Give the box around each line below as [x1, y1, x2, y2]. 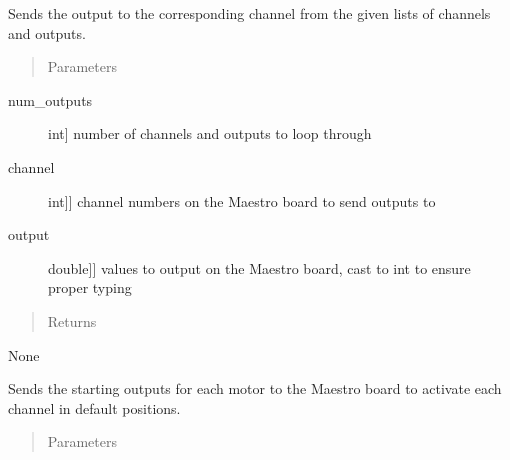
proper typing [48, 277, 132, 298]
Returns [47, 310, 97, 331]
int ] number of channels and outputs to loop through [48, 123, 372, 144]
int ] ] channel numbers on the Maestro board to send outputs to [48, 190, 436, 211]
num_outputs [8, 89, 93, 110]
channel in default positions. [8, 397, 181, 418]
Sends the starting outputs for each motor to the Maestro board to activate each [8, 378, 502, 399]
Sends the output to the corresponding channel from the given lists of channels [8, 3, 491, 23]
